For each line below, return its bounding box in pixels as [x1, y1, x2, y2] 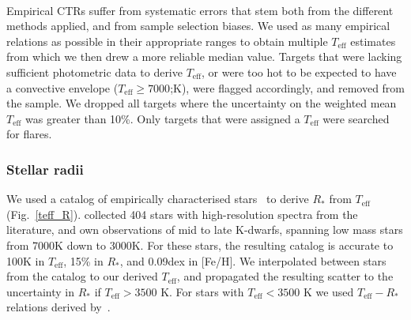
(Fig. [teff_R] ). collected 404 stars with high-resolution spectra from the [6, 205, 358, 222]
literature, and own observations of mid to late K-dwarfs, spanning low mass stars [6, 221, 403, 238]
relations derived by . [6, 299, 111, 315]
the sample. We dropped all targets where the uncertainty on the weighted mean [6, 95, 397, 111]
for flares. [6, 126, 52, 142]
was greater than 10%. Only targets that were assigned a [25, 110, 300, 126]
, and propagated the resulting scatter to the [176, 268, 394, 284]
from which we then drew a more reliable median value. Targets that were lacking [6, 48, 402, 65]
